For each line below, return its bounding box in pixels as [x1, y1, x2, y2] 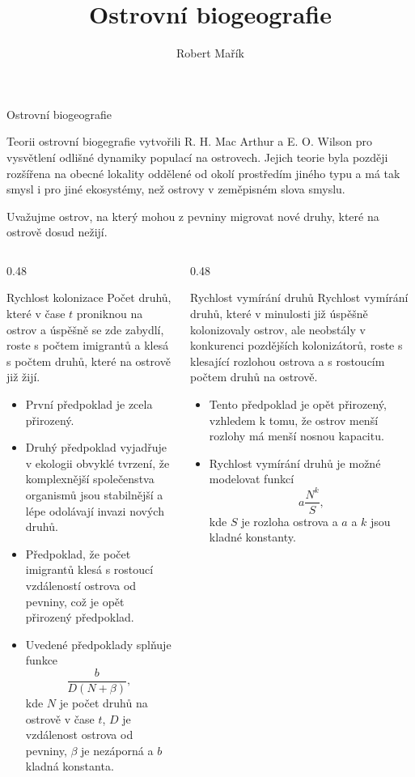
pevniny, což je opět [25, 592, 125, 609]
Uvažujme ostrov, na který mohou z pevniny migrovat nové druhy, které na [6, 207, 379, 224]
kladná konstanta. [25, 758, 114, 775]
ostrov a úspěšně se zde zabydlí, [6, 321, 164, 338]
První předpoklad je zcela [25, 396, 153, 413]
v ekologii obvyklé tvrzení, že [25, 454, 170, 471]
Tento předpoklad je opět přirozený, [209, 396, 387, 413]
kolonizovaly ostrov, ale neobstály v [190, 321, 366, 338]
